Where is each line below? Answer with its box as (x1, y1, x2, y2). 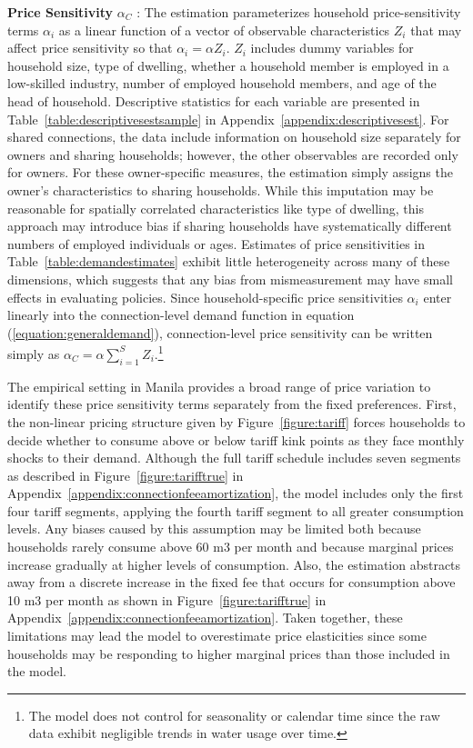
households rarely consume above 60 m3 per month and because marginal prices (7, 537, 454, 556)
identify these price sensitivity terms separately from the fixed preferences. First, (7, 394, 457, 414)
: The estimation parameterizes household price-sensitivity (136, 3, 461, 21)
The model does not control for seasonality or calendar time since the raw (28, 705, 440, 724)
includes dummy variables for (250, 38, 414, 57)
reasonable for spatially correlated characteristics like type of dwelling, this (7, 198, 424, 217)
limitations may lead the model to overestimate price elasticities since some (7, 626, 427, 645)
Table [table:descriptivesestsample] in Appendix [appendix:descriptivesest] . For (7, 109, 449, 128)
